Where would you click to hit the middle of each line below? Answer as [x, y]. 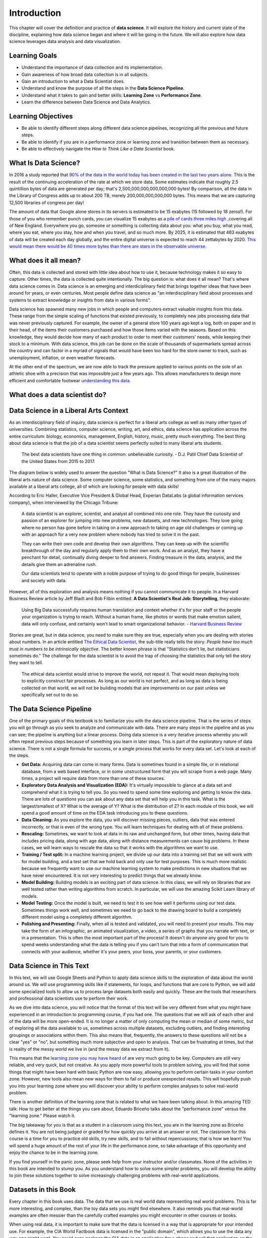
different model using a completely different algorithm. [77, 917]
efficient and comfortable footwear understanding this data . [70, 380]
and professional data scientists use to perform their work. [69, 998]
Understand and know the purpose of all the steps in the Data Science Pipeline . [103, 88]
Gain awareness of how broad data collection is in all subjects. [85, 74]
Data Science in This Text [49, 966]
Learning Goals [33, 56]
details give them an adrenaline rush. [59, 564]
